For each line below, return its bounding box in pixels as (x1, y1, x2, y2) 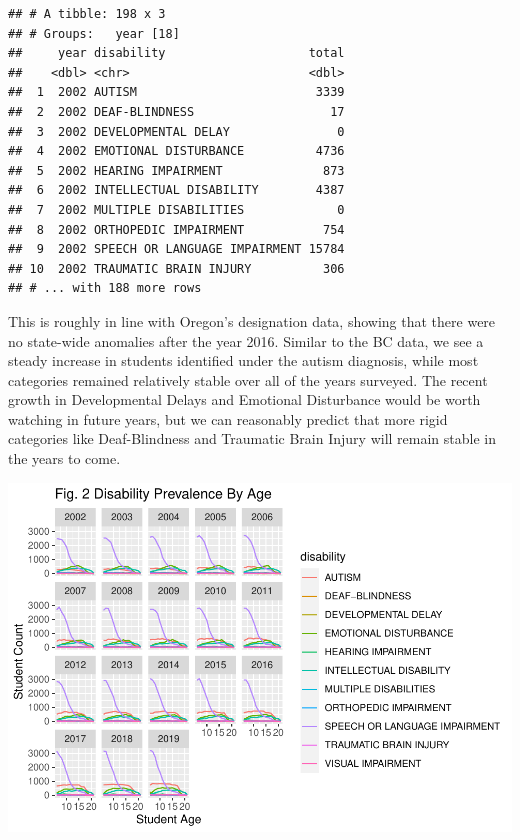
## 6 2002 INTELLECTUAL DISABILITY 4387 (8, 183, 345, 198)
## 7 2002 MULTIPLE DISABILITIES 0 (8, 202, 345, 217)
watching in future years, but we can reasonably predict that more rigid (8, 408, 448, 429)
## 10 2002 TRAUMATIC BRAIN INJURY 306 (8, 261, 345, 276)
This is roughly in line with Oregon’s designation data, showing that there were (8, 310, 496, 331)
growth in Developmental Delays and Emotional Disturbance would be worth (8, 389, 481, 410)
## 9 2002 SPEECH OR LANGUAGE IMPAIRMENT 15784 (8, 242, 345, 257)
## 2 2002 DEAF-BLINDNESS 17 (8, 104, 345, 119)
